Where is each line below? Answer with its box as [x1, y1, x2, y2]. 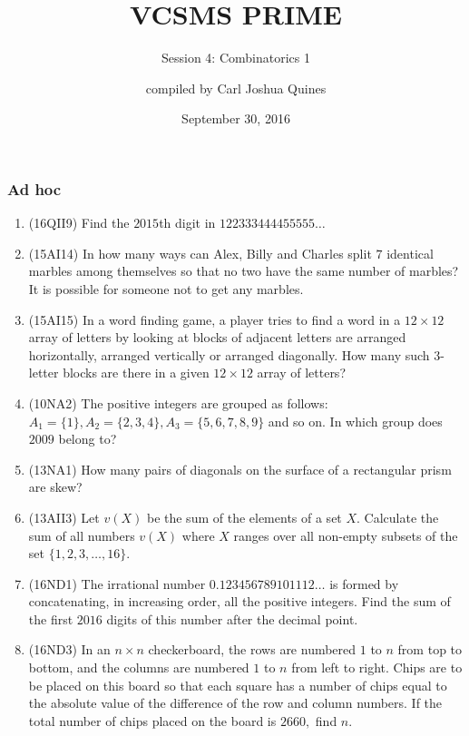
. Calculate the [357, 507, 439, 526]
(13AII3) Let [28, 507, 100, 526]
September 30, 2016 [181, 109, 290, 128]
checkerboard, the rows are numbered [148, 640, 357, 659]
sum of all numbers [28, 525, 135, 545]
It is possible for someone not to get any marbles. [28, 279, 304, 298]
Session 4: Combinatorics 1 [161, 48, 310, 67]
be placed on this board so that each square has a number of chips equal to [28, 675, 447, 694]
